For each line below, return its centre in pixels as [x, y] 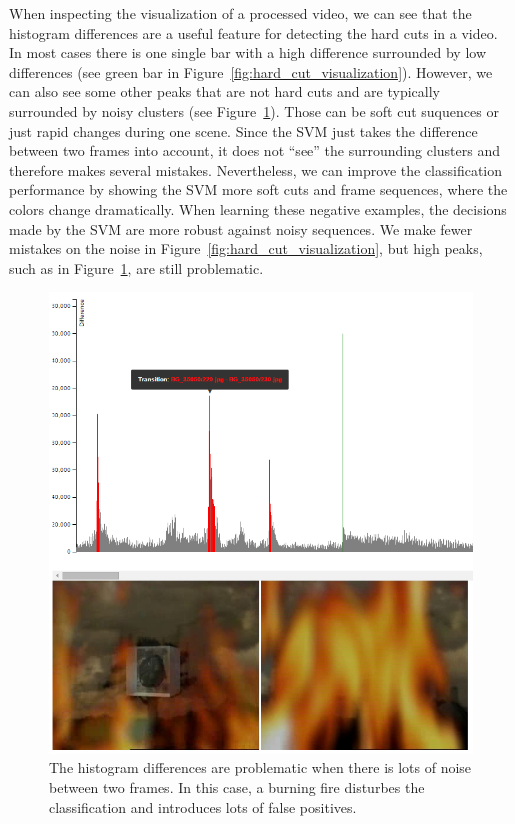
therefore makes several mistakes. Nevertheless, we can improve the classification [256, 169]
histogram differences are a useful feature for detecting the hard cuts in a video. [253, 32]
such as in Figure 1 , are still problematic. [136, 267]
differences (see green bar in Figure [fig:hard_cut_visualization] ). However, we [251, 71]
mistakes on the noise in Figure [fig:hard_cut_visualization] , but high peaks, [246, 248]
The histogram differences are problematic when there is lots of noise [260, 767]
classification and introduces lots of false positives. [203, 806]
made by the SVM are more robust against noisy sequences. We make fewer [241, 228]
